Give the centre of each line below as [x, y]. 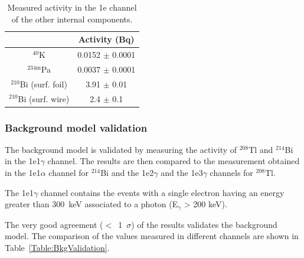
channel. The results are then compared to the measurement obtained [174, 161]
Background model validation [76, 127]
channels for [231, 173]
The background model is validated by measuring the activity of [121, 149]
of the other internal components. [72, 19]
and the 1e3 [182, 173]
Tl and [261, 149]
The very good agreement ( [54, 224]
